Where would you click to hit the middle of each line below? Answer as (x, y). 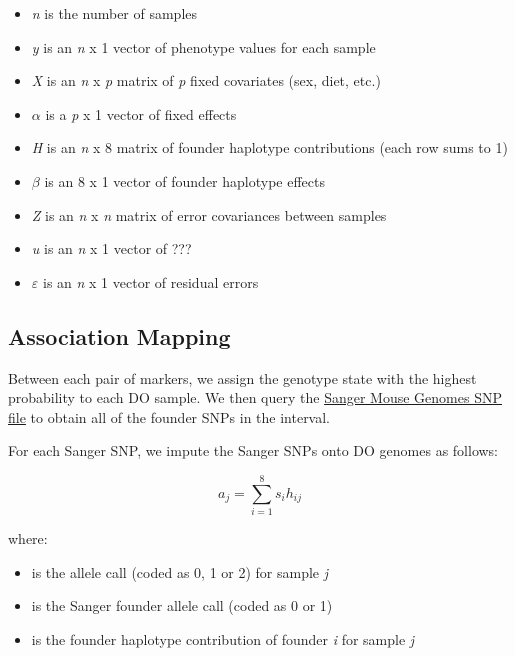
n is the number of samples (114, 13)
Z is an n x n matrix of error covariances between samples (209, 214)
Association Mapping (119, 335)
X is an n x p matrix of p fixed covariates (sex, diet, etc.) (206, 80)
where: (28, 538)
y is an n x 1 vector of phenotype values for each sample (203, 46)
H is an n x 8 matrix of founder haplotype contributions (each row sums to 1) (269, 147)
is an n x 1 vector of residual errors (150, 281)
